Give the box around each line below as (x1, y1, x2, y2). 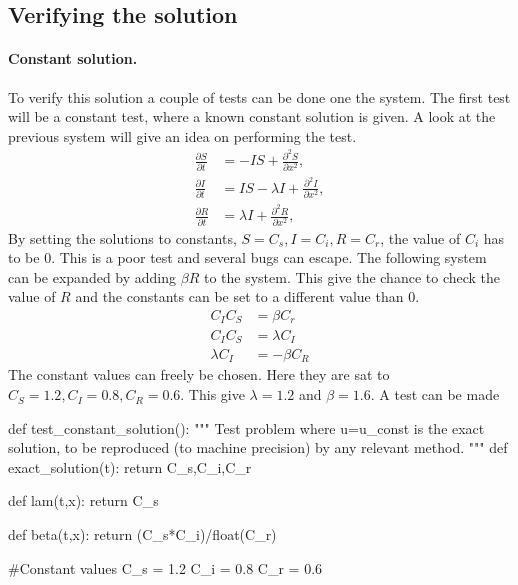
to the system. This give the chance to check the (203, 266, 501, 287)
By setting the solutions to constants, (8, 227, 237, 248)
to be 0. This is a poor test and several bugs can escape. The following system (8, 247, 487, 268)
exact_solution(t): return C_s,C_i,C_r (8, 456, 252, 477)
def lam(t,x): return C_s (8, 490, 159, 511)
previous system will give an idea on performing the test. (8, 125, 357, 146)
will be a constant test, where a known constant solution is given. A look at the (8, 106, 496, 127)
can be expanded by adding (8, 266, 177, 287)
